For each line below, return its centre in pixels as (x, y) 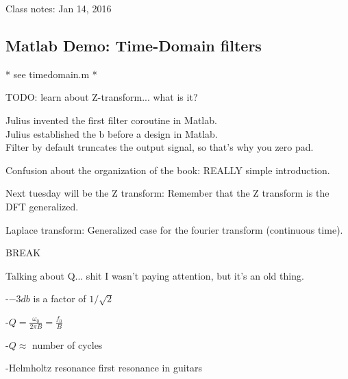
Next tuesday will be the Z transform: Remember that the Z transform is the (167, 193)
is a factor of (60, 298)
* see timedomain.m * (51, 74)
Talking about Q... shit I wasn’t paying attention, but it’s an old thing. (155, 275)
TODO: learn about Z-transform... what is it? (102, 97)
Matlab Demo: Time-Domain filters (134, 45)
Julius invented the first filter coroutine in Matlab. (111, 120)
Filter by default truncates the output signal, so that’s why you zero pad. (160, 147)
